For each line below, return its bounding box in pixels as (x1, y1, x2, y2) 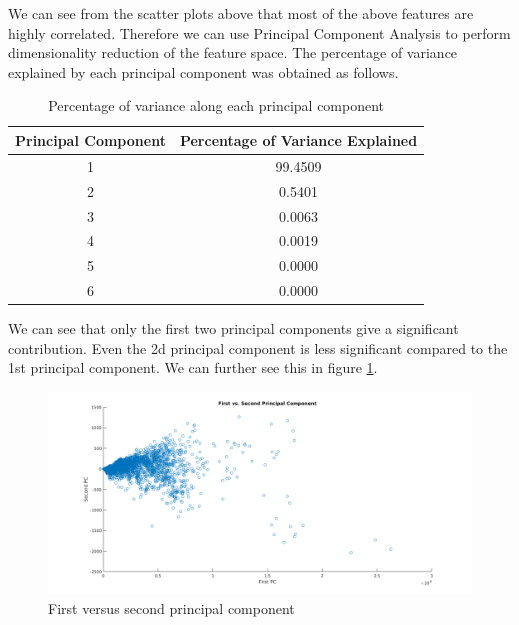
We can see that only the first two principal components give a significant (8, 318, 459, 339)
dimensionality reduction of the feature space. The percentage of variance (8, 42, 458, 63)
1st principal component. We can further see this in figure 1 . (8, 357, 378, 378)
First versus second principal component (48, 597, 295, 618)
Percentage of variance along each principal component (48, 95, 385, 116)
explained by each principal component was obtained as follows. (8, 61, 399, 82)
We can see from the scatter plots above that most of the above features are (8, 3, 474, 23)
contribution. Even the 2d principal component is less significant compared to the (8, 337, 508, 358)
